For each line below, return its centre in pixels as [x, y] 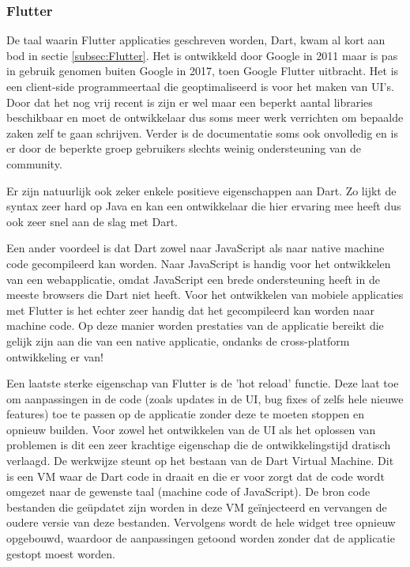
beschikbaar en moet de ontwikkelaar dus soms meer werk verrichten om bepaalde [205, 117]
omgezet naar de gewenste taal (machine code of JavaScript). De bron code [188, 491]
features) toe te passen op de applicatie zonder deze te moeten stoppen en [185, 414]
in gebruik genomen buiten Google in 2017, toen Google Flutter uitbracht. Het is [203, 71]
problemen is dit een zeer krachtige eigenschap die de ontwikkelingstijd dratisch [199, 445]
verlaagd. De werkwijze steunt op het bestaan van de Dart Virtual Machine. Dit [200, 461]
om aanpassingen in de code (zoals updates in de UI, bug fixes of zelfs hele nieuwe [205, 398]
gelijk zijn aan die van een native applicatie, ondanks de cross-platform [178, 340]
